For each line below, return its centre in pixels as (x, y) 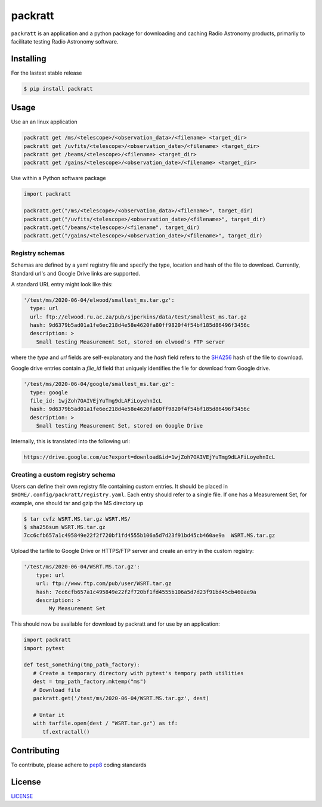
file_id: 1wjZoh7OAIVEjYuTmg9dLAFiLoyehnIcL (96, 401)
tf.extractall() (66, 732)
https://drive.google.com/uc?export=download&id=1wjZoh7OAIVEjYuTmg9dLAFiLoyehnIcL (149, 457)
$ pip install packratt (58, 89)
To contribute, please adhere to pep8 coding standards (79, 765)
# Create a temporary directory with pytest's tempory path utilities (138, 673)
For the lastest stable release (47, 73)
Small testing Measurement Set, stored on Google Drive (120, 426)
